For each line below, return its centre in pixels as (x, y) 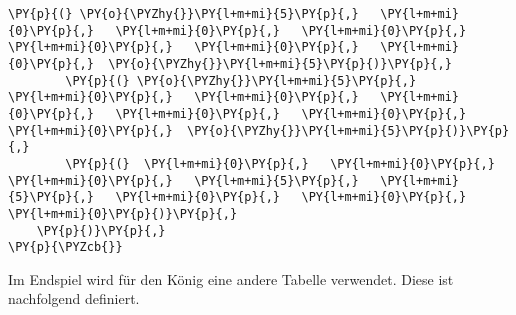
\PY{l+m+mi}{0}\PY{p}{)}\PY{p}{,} (123, 213)
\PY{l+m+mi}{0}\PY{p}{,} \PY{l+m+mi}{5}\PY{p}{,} (183, 180)
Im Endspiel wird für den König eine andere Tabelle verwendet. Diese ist (231, 278)
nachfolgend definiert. (74, 298)
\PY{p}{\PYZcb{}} (65, 247)
